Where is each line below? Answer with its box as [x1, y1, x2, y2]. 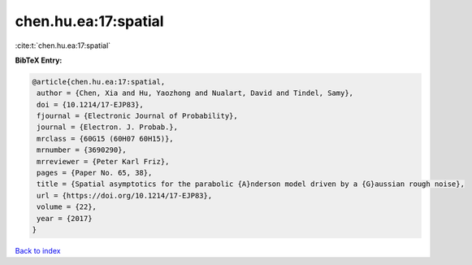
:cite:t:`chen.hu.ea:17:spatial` [15, 41, 111, 50]
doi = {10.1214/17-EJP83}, [37, 100, 144, 109]
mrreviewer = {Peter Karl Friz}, [37, 157, 170, 166]
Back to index [15, 245, 61, 255]
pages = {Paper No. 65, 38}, [37, 168, 153, 178]
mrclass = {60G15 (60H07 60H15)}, [37, 134, 174, 143]
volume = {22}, [37, 202, 97, 211]
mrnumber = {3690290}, [37, 146, 128, 154]
